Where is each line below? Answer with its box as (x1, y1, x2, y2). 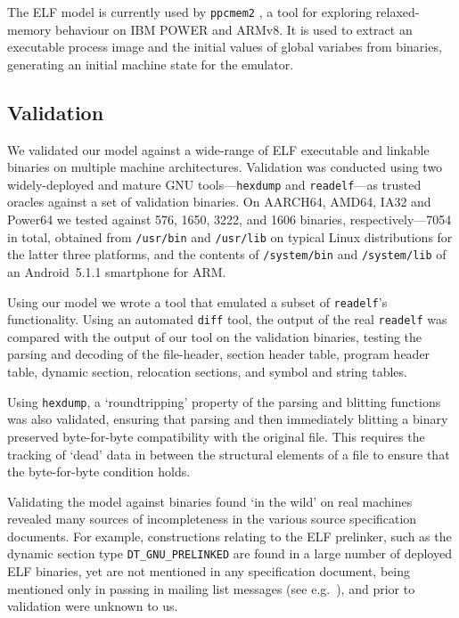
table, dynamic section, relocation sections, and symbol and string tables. (7, 362, 407, 381)
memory (7, 20, 52, 38)
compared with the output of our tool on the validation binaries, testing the (7, 327, 422, 346)
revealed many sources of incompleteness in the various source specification (7, 509, 417, 528)
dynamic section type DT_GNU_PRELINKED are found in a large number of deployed (7, 544, 452, 563)
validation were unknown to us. (7, 597, 178, 615)
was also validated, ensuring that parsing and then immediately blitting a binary (7, 410, 448, 428)
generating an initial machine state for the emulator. (7, 54, 294, 73)
